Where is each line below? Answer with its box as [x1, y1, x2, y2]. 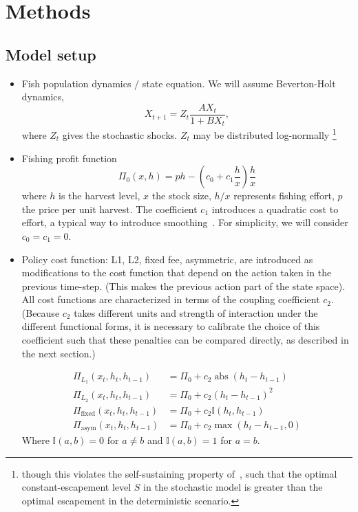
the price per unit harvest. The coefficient [21, 201, 198, 216]
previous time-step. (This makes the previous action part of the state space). [21, 278, 346, 293]
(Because [21, 305, 60, 320]
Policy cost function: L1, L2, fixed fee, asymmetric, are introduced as [21, 252, 313, 266]
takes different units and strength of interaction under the [74, 305, 318, 320]
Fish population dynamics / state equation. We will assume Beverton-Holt [21, 76, 336, 90]
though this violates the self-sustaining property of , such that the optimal [21, 466, 337, 480]
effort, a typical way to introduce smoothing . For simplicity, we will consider [21, 215, 348, 230]
